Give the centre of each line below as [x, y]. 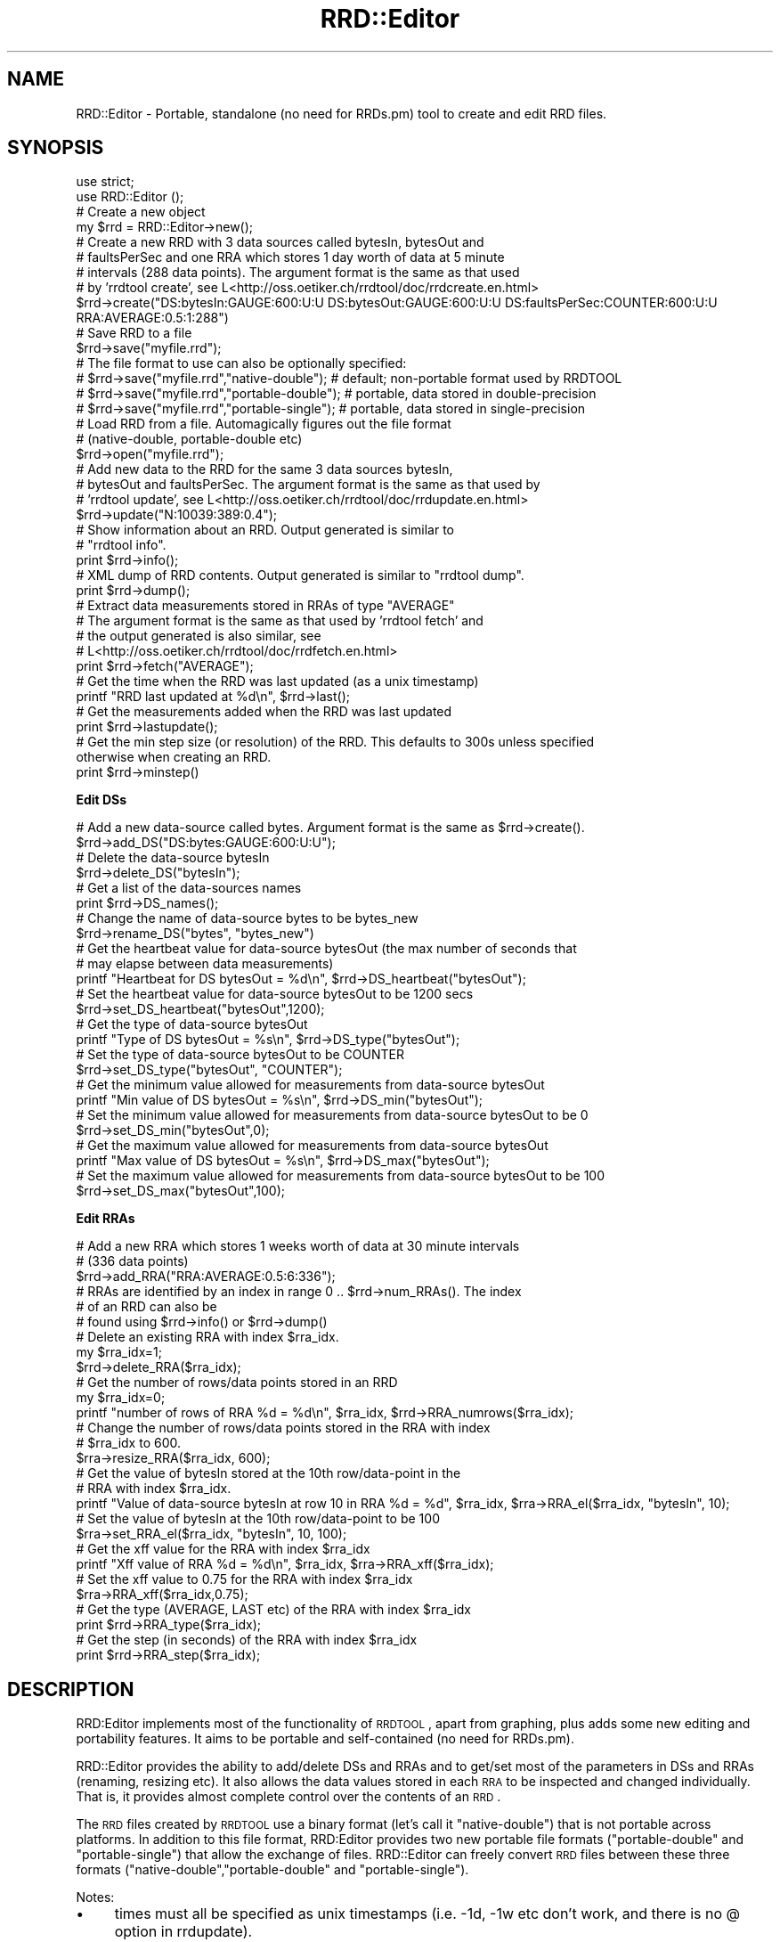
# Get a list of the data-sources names [189, 888]
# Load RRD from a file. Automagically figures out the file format [264, 424]
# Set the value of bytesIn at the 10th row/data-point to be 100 [258, 1519]
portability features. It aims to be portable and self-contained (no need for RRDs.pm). [325, 1739]
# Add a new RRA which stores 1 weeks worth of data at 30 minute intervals [298, 1246]
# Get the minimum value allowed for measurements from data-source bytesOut [310, 1085]
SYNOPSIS [56, 148]
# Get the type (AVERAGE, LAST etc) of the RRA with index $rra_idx [273, 1610]
